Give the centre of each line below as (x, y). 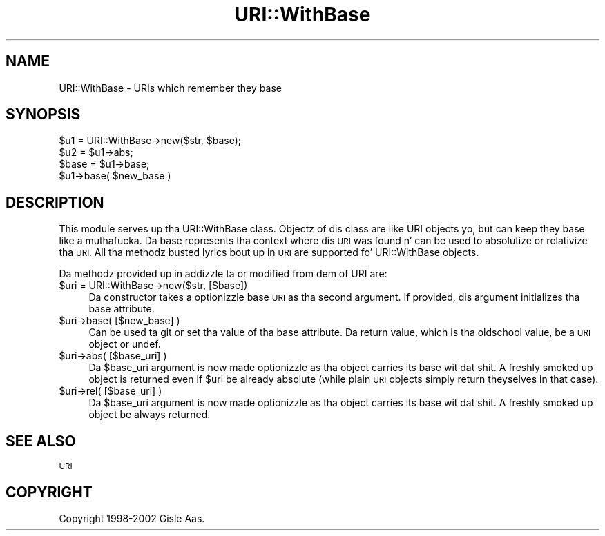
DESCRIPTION (55, 202)
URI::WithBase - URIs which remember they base (170, 88)
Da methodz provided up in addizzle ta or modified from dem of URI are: (223, 274)
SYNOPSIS (43, 115)
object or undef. (125, 344)
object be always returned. (150, 415)
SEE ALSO (41, 441)
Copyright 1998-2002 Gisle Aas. (132, 518)
